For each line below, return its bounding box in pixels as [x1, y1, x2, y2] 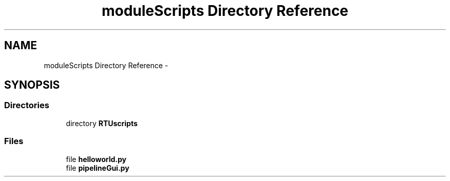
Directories [4, 100, 49, 111]
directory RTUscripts [66, 118, 138, 128]
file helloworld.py [66, 154, 127, 164]
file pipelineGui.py [66, 163, 129, 172]
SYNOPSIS [4, 78, 60, 92]
